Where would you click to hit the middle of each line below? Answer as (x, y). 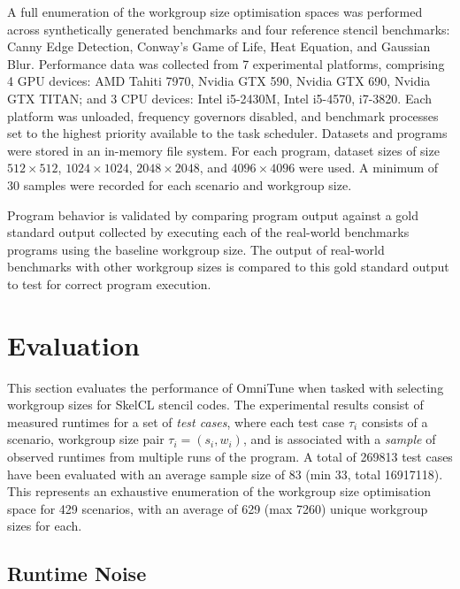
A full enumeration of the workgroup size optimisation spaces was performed (215, 11)
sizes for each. (45, 526)
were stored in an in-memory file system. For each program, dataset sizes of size (223, 150)
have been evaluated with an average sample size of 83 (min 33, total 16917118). (225, 474)
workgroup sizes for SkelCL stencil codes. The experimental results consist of (215, 405)
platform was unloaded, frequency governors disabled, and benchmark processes (223, 115)
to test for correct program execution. (109, 283)
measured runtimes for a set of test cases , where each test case (176, 421)
